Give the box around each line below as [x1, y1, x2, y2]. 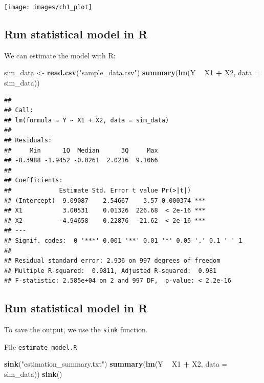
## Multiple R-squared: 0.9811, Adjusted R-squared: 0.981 [4, 267, 217, 274]
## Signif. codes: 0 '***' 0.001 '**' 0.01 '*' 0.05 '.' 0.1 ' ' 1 [4, 237, 243, 244]
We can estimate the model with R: [4, 50, 116, 60]
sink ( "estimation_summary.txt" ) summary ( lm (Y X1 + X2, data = [4, 358, 228, 369]
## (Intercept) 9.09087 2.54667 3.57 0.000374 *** [4, 197, 206, 204]
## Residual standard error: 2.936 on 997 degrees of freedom [4, 257, 221, 265]
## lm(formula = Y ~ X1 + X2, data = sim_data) [4, 116, 169, 124]
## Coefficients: [4, 177, 63, 184]
